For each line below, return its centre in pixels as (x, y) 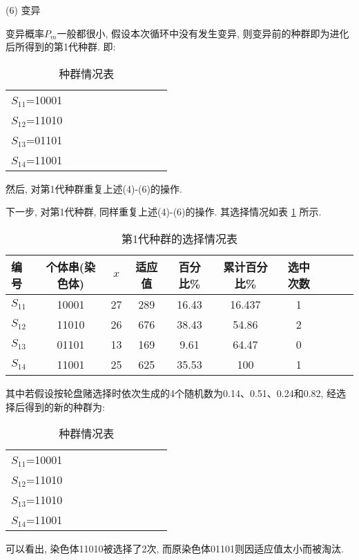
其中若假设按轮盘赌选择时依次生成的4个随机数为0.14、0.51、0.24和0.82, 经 (171, 393)
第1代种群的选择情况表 (179, 238)
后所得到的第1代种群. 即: (61, 47)
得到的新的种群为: (65, 406)
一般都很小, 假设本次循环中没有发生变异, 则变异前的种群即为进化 (203, 33)
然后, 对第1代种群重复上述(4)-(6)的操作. (94, 188)
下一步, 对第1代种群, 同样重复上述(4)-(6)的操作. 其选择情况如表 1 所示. (164, 212)
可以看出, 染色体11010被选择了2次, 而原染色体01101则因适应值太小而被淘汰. (175, 549)
